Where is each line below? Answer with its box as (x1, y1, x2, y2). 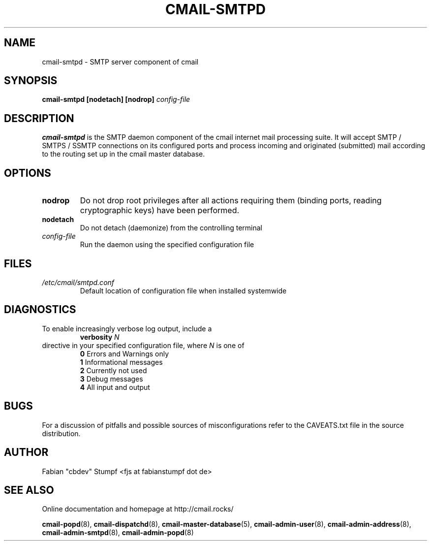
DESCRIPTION (4, 112, 74, 125)
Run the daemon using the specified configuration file (80, 240, 254, 249)
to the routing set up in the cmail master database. (42, 150, 205, 159)
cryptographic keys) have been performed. (80, 205, 240, 216)
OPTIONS (4, 166, 51, 179)
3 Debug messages (80, 374, 143, 383)
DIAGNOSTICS (4, 303, 76, 316)
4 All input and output (80, 383, 150, 391)
